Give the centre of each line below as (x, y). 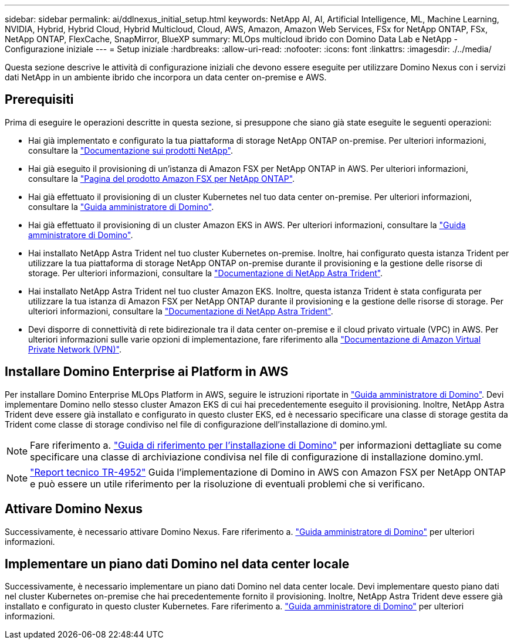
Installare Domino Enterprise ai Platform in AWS (147, 372)
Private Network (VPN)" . (75, 349)
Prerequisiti (39, 100)
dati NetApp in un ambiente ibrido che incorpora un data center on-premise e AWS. (166, 77)
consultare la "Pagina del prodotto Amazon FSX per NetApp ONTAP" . (162, 178)
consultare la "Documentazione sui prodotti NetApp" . (131, 150)
